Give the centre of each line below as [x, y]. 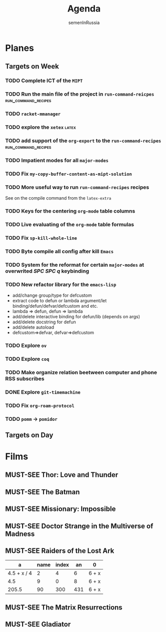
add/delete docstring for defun [44, 322]
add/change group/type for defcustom [52, 295]
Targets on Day [29, 435]
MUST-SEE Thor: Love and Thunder [62, 475]
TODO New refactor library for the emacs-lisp [61, 284]
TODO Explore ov [26, 345]
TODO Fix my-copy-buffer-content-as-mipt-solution [69, 174]
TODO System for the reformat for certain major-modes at [74, 265]
